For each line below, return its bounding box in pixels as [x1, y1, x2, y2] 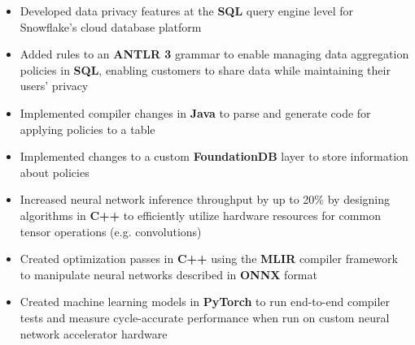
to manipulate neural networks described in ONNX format [20, 265, 317, 282]
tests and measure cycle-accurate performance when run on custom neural [20, 308, 390, 326]
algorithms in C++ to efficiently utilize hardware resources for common [20, 206, 381, 223]
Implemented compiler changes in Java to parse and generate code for [20, 104, 371, 121]
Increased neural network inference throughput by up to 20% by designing [20, 191, 391, 208]
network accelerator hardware [20, 325, 168, 342]
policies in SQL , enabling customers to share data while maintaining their [20, 61, 391, 78]
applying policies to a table [20, 120, 155, 137]
